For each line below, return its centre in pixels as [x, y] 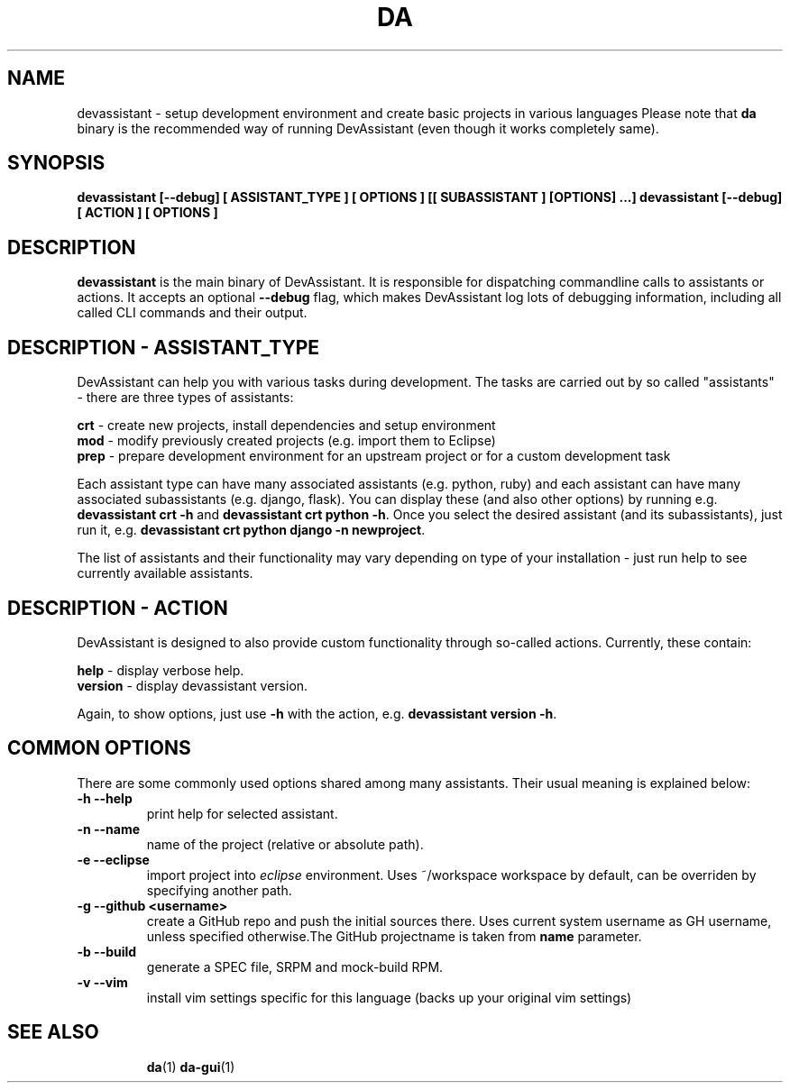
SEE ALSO [53, 1032]
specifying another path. [219, 890]
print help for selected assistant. [242, 813]
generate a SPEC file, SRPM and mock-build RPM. [295, 966]
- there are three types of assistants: [185, 398]
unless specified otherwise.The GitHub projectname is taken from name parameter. [394, 936]
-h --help [105, 798]
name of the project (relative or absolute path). [285, 844]
